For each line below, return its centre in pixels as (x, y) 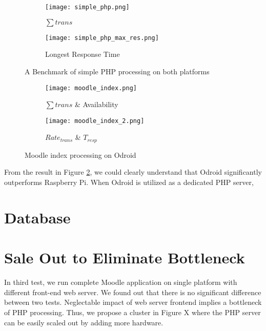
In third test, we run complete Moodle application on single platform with (121, 282)
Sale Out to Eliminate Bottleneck (125, 257)
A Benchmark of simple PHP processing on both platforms (117, 71)
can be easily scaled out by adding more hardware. (84, 322)
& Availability (96, 104)
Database (37, 217)
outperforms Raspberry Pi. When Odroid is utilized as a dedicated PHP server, (129, 182)
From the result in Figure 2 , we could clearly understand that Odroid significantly (133, 172)
